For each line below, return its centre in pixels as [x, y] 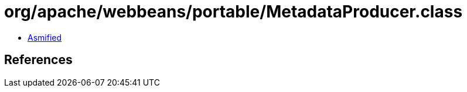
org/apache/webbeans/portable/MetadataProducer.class [233, 12]
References [38, 60]
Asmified [45, 37]
